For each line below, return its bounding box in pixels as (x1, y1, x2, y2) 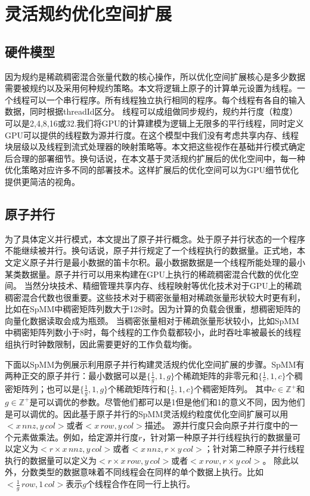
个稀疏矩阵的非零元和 (175, 369, 259, 382)
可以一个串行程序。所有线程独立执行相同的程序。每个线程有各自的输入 (29, 93, 305, 106)
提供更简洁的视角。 (5, 175, 80, 187)
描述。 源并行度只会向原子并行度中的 (144, 419, 290, 432)
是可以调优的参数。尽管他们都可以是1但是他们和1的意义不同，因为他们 (29, 395, 305, 408)
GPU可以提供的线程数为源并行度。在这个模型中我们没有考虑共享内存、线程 (5, 128, 299, 141)
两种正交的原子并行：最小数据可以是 (5, 369, 147, 382)
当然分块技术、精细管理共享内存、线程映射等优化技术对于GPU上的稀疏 (24, 279, 302, 292)
